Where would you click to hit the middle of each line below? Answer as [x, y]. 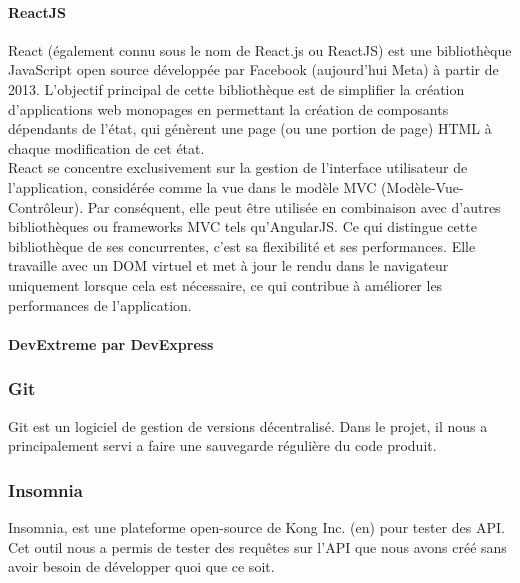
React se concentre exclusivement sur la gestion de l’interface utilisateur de [238, 167]
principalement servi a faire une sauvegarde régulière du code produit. [222, 445]
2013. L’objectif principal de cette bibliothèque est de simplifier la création [236, 88]
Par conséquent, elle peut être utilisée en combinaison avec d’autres [294, 206]
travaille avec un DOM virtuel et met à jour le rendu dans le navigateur [228, 265]
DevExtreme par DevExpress [111, 343]
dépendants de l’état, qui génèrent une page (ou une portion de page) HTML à [250, 128]
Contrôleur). [46, 206]
